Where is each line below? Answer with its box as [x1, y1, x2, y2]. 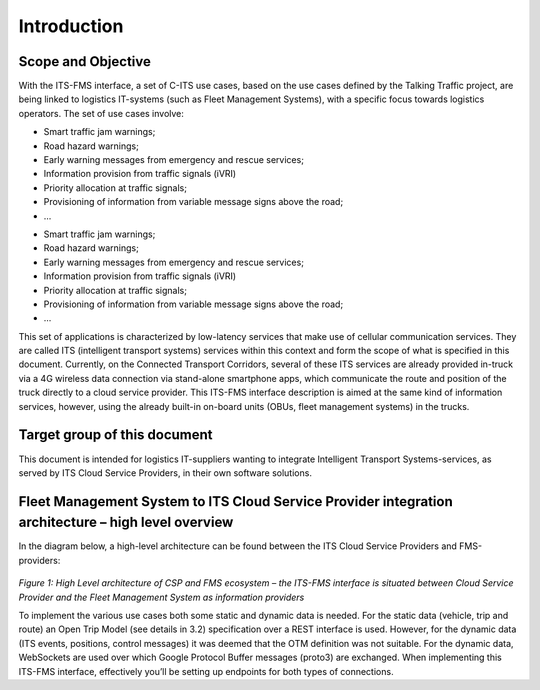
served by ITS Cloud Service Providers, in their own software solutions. [18, 466, 312, 479]
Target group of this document [18, 426, 214, 444]
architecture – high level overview [18, 514, 234, 531]
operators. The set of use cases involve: [18, 107, 185, 119]
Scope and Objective [18, 53, 152, 70]
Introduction [18, 15, 124, 37]
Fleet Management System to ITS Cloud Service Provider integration [18, 493, 454, 510]
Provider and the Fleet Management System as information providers [18, 591, 305, 603]
